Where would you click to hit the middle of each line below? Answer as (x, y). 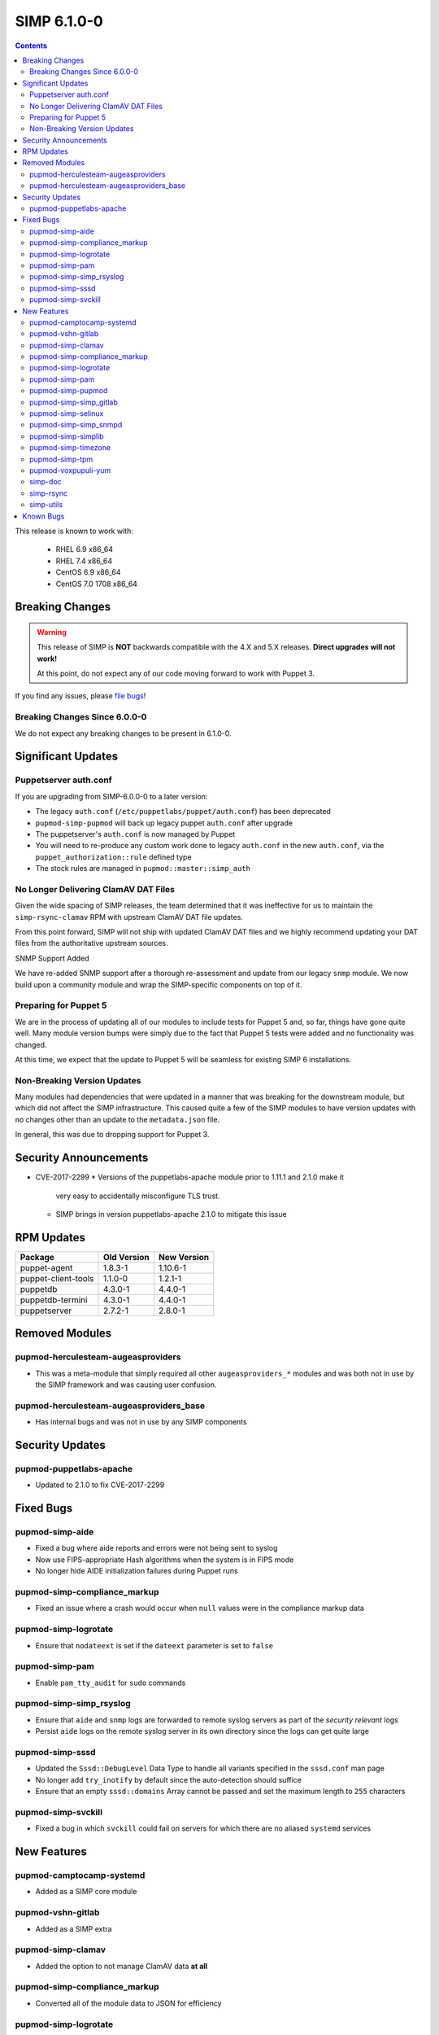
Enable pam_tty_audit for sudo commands (111, 1683)
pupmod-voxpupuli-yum (70, 470)
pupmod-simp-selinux (67, 414)
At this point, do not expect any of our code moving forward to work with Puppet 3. (176, 674)
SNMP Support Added (52, 958)
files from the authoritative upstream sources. (91, 943)
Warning (52, 632)
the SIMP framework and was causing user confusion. (126, 1385)
